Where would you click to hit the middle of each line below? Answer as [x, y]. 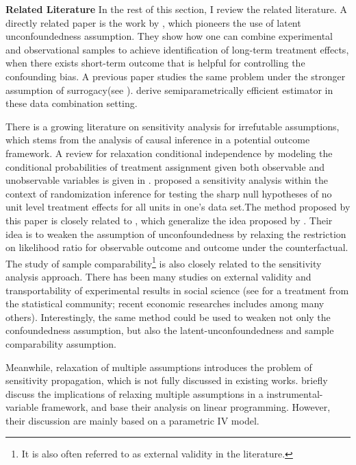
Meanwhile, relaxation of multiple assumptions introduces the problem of [159, 367]
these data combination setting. [72, 103]
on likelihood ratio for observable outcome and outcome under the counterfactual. [177, 247]
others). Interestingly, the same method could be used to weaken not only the [168, 317]
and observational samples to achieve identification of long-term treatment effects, [177, 49]
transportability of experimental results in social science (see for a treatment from [177, 290]
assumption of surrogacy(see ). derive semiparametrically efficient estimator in [169, 90]
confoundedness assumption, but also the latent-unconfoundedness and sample [170, 330]
